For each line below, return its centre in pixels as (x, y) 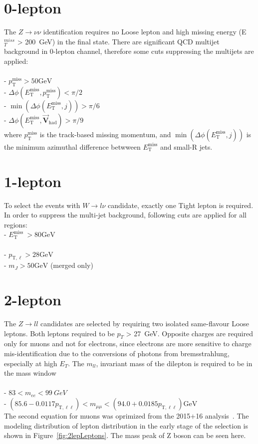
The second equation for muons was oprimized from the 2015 (97, 416)
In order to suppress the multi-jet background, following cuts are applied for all (125, 215)
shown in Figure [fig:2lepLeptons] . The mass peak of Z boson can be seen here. (125, 435)
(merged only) (72, 265)
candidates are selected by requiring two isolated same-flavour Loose (145, 324)
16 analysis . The (222, 416)
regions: (16, 224)
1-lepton (33, 181)
